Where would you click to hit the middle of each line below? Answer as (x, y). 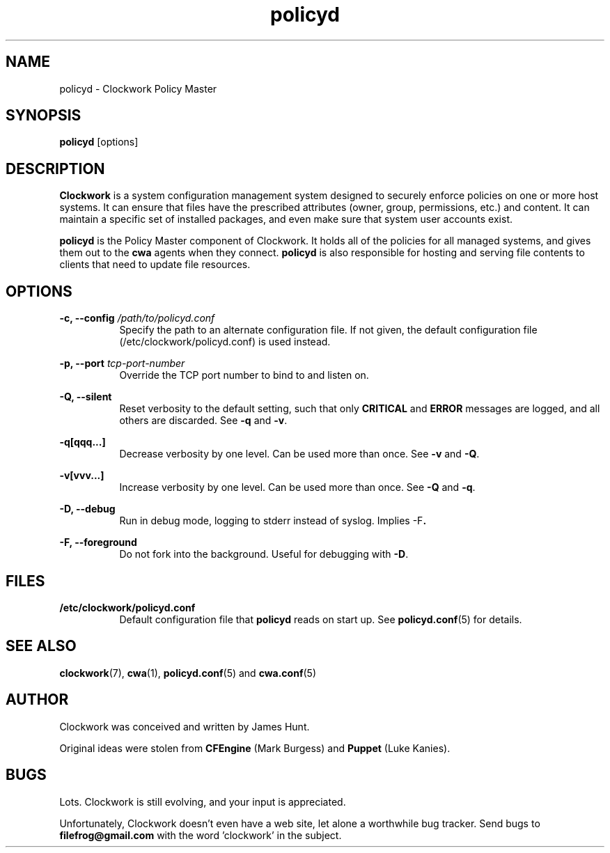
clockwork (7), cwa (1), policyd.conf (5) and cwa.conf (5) (188, 673)
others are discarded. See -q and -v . (203, 421)
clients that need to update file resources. (155, 265)
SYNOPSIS (44, 116)
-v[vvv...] (82, 476)
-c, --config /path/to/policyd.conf (137, 318)
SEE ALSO (41, 646)
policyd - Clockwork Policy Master (138, 88)
